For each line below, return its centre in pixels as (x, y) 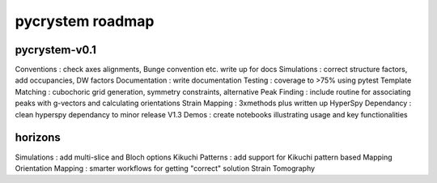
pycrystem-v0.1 (56, 50)
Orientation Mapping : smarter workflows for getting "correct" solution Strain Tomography (165, 168)
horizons (38, 138)
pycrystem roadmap (85, 21)
